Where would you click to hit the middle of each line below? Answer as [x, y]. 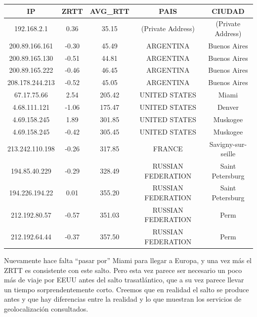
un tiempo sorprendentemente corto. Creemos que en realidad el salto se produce [127, 289]
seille [228, 154]
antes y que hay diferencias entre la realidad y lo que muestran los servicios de [123, 299]
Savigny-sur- [228, 144]
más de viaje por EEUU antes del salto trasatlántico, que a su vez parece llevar [124, 280]
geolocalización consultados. [46, 308]
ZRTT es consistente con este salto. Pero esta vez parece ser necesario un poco [123, 270]
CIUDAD [228, 11]
